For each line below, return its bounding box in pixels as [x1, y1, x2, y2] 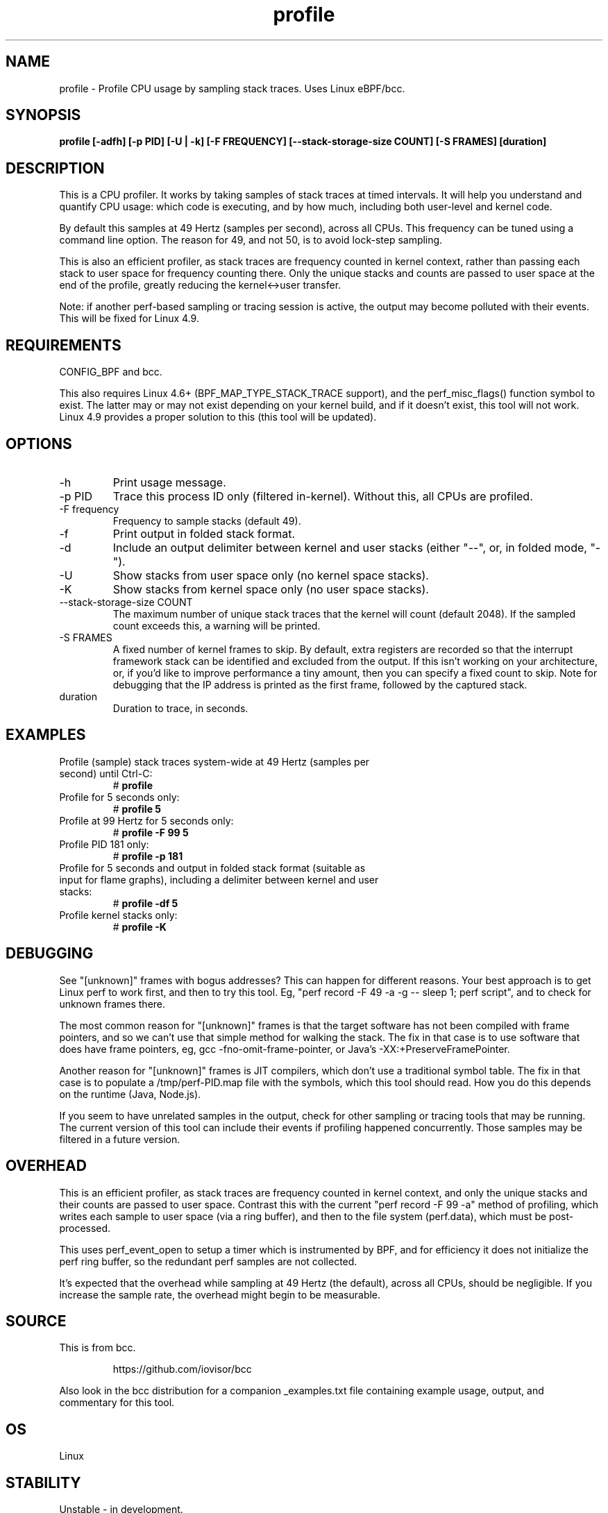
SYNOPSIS [6, 106, 81, 124]
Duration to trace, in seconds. [112, 702, 248, 714]
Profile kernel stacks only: [59, 908, 178, 921]
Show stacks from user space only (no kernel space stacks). [112, 568, 429, 582]
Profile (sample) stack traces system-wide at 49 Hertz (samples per [59, 755, 370, 768]
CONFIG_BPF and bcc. [59, 366, 162, 378]
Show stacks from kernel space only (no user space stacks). [112, 582, 429, 596]
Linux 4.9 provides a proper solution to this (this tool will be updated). [59, 411, 377, 423]
